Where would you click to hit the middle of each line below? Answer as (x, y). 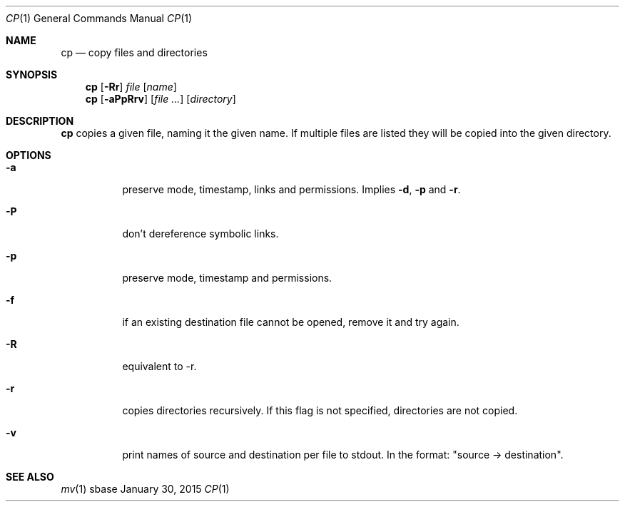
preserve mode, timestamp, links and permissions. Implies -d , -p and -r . (291, 189)
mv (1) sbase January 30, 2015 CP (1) (145, 489)
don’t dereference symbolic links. (200, 234)
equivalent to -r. (159, 366)
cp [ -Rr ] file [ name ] (131, 87)
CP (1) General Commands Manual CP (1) (99, 18)
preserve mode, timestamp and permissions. (227, 278)
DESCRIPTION (40, 121)
